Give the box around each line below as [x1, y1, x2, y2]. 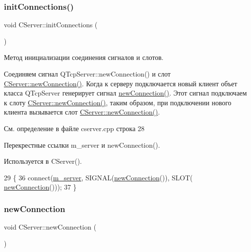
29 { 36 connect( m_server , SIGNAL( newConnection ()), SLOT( [4, 172, 193, 182]
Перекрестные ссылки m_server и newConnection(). [4, 139, 160, 150]
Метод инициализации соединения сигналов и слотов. [4, 52, 163, 62]
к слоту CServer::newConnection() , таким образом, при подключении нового [4, 97, 232, 107]
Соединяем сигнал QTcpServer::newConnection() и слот [4, 69, 171, 78]
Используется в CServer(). [4, 156, 82, 166]
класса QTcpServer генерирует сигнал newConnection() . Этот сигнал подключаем [4, 88, 247, 98]
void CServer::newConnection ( [4, 222, 96, 232]
